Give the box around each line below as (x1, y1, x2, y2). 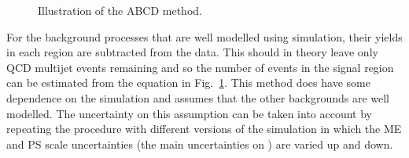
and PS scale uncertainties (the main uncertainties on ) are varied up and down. (6, 135, 393, 152)
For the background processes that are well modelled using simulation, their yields (6, 28, 403, 45)
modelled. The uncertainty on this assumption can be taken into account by (6, 105, 372, 121)
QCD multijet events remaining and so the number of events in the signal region (6, 59, 394, 75)
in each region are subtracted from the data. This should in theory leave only (6, 44, 378, 60)
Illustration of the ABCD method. (38, 2, 202, 18)
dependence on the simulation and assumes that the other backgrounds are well (6, 89, 389, 106)
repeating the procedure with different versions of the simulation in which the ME (6, 120, 402, 137)
